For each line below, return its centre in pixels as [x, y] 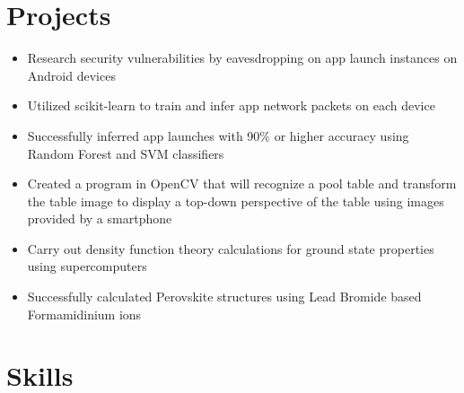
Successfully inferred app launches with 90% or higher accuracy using [218, 135]
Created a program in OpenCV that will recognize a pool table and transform [242, 183]
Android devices [71, 75]
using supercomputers [87, 266]
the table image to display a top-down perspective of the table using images [236, 201]
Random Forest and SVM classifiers [126, 153]
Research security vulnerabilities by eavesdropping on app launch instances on [242, 58]
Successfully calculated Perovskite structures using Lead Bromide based [224, 297]
